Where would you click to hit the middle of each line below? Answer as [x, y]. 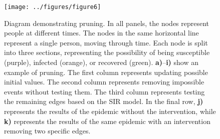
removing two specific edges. [47, 131]
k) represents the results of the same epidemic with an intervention [107, 121]
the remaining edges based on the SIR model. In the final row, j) [104, 101]
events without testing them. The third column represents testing [104, 91]
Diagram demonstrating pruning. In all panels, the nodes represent [107, 23]
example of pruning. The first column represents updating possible [106, 72]
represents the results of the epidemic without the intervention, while [110, 111]
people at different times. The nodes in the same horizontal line [101, 33]
